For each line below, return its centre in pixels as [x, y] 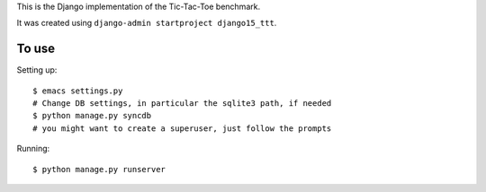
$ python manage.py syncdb [92, 116]
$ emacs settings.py [78, 91]
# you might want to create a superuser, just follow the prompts [182, 128]
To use [36, 49]
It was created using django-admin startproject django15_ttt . [147, 23]
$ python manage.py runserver [99, 169]
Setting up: [37, 70]
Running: [33, 149]
